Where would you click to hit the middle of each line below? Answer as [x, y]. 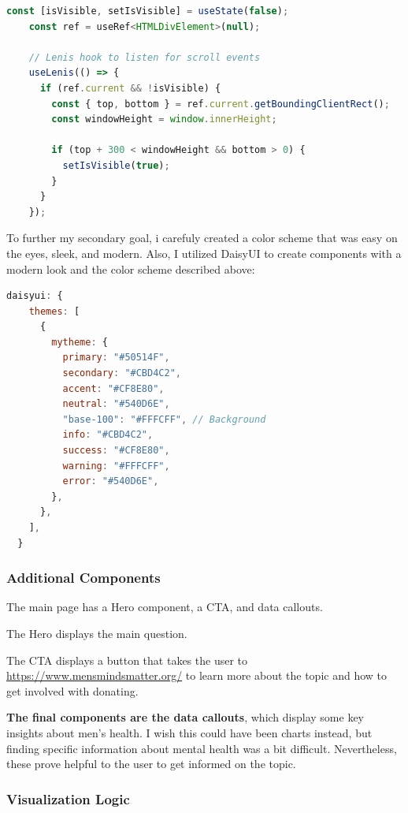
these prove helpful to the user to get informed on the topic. [151, 764]
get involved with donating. [72, 690]
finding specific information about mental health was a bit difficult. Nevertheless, [202, 748]
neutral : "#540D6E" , [116, 404]
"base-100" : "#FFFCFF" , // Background [164, 419]
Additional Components [83, 578]
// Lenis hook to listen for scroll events [145, 57]
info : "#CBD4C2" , [108, 435]
